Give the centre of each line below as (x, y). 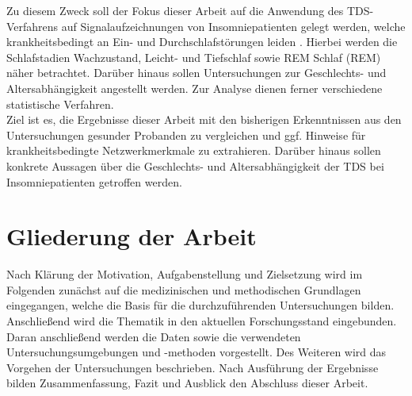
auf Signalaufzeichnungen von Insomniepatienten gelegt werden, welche (233, 26)
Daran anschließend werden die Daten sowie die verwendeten (154, 336)
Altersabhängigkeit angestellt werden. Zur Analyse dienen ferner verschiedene (195, 88)
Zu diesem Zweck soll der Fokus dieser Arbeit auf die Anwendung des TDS (188, 10)
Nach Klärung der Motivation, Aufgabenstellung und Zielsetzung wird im (185, 274)
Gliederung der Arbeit (132, 236)
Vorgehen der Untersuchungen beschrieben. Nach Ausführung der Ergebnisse (193, 367)
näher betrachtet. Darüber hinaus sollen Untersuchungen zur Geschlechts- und (196, 73)
